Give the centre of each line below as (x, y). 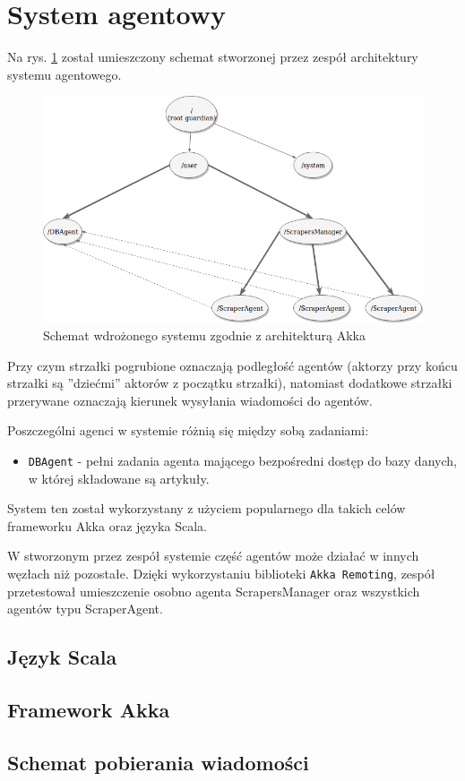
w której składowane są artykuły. (119, 478)
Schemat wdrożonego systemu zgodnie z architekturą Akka (204, 335)
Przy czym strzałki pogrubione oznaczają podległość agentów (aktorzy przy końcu (232, 365)
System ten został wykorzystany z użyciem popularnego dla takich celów (207, 508)
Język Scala (62, 657)
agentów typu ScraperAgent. (85, 609)
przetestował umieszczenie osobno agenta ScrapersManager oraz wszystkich (214, 591)
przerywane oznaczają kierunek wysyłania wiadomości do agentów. (190, 400)
